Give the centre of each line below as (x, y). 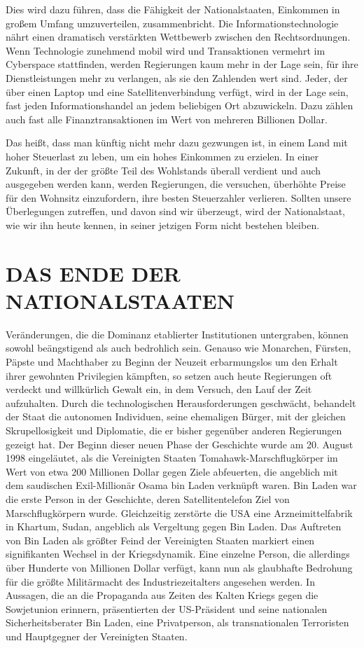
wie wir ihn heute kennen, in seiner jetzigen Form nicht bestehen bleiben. (163, 225)
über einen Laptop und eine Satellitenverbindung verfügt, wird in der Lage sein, (177, 91)
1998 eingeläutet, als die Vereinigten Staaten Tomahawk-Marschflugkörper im (172, 458)
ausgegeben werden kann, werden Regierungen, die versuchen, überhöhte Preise (176, 184)
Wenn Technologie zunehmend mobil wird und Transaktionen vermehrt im (166, 50)
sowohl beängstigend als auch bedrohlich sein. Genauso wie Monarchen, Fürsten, (178, 348)
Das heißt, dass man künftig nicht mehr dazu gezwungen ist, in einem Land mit (177, 143)
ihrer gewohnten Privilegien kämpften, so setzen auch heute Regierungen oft (169, 375)
